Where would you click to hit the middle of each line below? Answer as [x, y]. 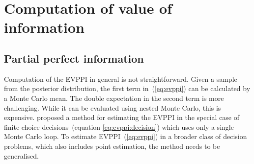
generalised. [21, 155]
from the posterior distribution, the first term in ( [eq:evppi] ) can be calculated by [127, 88]
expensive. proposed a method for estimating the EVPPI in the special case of [122, 117]
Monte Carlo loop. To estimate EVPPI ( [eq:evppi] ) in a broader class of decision [126, 136]
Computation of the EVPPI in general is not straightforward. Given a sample [121, 79]
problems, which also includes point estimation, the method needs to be [112, 146]
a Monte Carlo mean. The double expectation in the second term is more [114, 98]
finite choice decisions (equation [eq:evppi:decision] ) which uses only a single [119, 127]
